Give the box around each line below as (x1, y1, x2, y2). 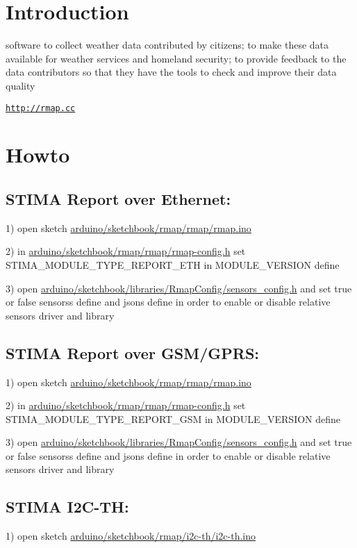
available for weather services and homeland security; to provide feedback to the (6, 51, 347, 65)
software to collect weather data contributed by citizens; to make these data (6, 38, 329, 52)
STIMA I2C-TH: (6, 496, 129, 517)
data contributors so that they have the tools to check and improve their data (6, 65, 337, 79)
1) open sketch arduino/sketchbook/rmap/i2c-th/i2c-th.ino (6, 529, 256, 543)
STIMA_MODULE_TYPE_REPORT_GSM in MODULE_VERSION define (6, 411, 341, 426)
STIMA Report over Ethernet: (6, 188, 231, 209)
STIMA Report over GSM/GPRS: (6, 342, 260, 363)
